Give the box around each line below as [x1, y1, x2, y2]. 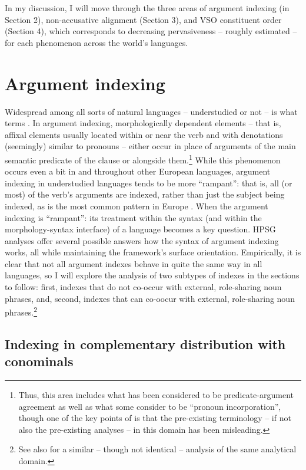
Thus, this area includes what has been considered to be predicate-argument [18, 389, 294, 401]
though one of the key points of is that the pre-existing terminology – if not [18, 412, 291, 424]
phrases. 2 [5, 304, 38, 318]
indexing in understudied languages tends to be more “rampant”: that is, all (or [5, 176, 292, 189]
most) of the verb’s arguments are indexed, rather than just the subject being [5, 188, 285, 201]
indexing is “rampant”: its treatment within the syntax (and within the [5, 211, 262, 224]
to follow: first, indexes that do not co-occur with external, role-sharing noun [5, 281, 282, 293]
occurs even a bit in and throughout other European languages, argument [5, 165, 271, 178]
